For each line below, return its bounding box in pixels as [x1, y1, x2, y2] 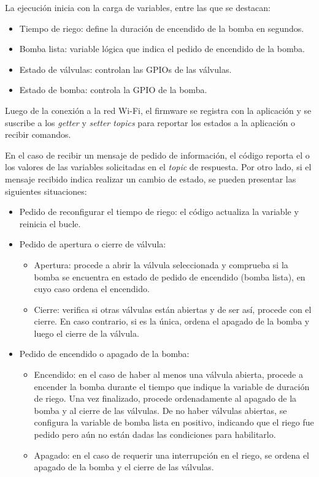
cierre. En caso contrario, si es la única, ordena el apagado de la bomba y [34, 315, 310, 328]
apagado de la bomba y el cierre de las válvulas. [34, 460, 214, 473]
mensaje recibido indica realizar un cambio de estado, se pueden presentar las [5, 172, 296, 185]
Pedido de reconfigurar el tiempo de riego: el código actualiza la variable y [19, 205, 299, 218]
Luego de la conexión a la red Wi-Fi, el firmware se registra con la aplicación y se [5, 103, 312, 116]
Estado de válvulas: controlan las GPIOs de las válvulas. [19, 62, 232, 75]
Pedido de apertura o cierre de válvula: [19, 238, 166, 250]
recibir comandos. [5, 128, 71, 141]
